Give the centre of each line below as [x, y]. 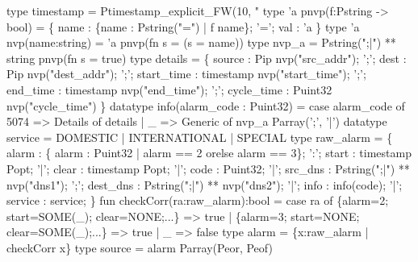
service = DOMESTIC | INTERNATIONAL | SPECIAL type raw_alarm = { [200, 137]
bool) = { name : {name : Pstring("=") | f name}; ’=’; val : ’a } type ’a [183, 26]
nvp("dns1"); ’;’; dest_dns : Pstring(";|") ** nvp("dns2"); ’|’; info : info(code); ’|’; [205, 184]
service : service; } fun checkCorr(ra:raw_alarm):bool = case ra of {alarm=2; [198, 200]
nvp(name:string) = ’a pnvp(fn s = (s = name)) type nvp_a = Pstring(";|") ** [201, 42]
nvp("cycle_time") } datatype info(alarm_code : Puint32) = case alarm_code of [206, 105]
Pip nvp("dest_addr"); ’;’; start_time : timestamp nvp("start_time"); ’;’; [186, 74]
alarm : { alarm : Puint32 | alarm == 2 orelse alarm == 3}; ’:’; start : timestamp [209, 153]
